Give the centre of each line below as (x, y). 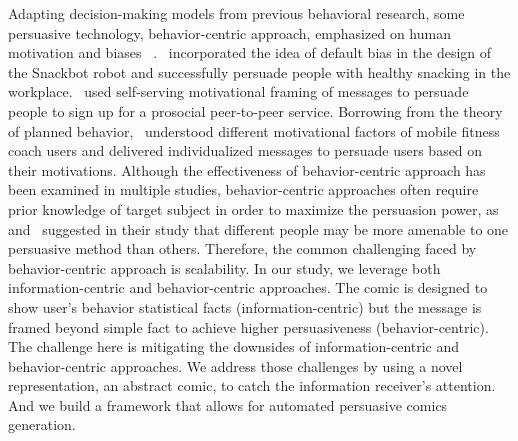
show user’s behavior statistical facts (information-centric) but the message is (245, 306)
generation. (42, 424)
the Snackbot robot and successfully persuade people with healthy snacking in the (259, 71)
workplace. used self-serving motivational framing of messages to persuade (238, 91)
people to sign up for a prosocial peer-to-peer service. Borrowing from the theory (255, 110)
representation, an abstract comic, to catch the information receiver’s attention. (252, 385)
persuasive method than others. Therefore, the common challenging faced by (242, 248)
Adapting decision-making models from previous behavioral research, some (236, 13)
